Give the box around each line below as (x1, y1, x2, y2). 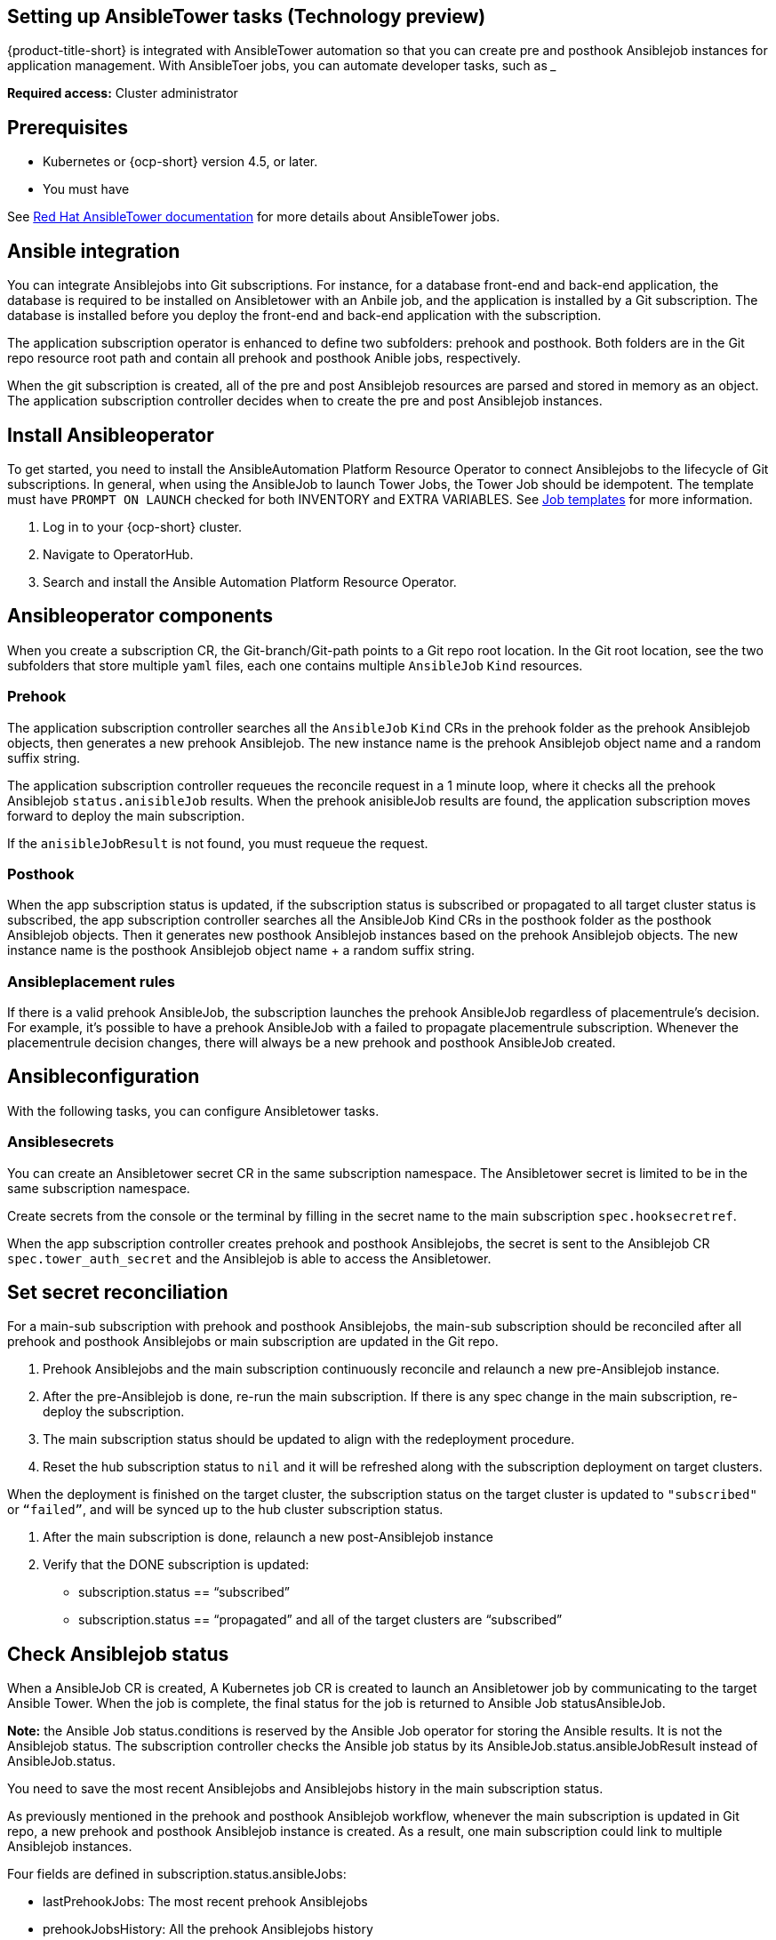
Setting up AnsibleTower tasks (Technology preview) (7, 5, 486, 28)
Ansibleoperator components (7, 605, 274, 628)
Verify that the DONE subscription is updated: (43, 1557, 309, 1573)
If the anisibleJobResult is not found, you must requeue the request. (7, 835, 428, 851)
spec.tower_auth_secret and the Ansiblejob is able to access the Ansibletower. (7, 1250, 492, 1266)
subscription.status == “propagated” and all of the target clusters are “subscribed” (78, 1612, 563, 1628)
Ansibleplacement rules (7, 972, 176, 990)
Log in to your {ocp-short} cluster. (43, 518, 243, 534)
